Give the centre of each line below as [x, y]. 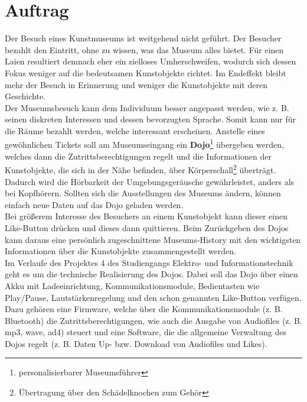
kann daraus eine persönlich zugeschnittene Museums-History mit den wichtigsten [153, 239]
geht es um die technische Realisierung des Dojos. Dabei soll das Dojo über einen [151, 274]
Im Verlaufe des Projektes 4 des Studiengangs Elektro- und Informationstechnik [149, 262]
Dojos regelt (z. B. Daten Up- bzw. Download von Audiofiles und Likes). [136, 343]
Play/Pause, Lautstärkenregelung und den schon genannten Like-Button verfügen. [153, 297]
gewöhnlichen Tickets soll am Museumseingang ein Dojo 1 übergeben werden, [144, 144]
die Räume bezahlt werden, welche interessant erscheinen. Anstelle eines [135, 130]
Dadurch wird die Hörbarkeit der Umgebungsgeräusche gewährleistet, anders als [150, 181]
